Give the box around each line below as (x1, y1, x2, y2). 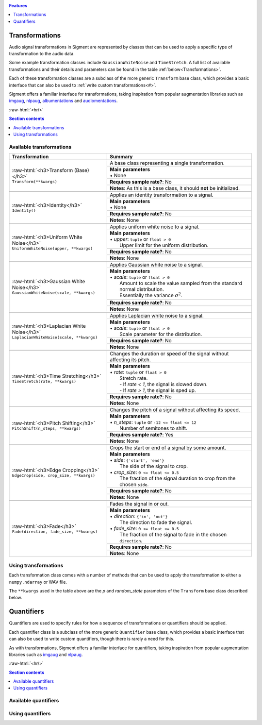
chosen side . (119, 481, 149, 488)
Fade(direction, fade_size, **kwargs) (12, 529, 98, 534)
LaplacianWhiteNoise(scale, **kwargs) (12, 335, 98, 340)
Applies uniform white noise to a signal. (110, 223, 200, 230)
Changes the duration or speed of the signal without (110, 350, 229, 357)
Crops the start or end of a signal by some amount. (110, 444, 227, 451)
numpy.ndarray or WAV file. (9, 579, 67, 585)
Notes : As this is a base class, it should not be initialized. (110, 185, 240, 192)
